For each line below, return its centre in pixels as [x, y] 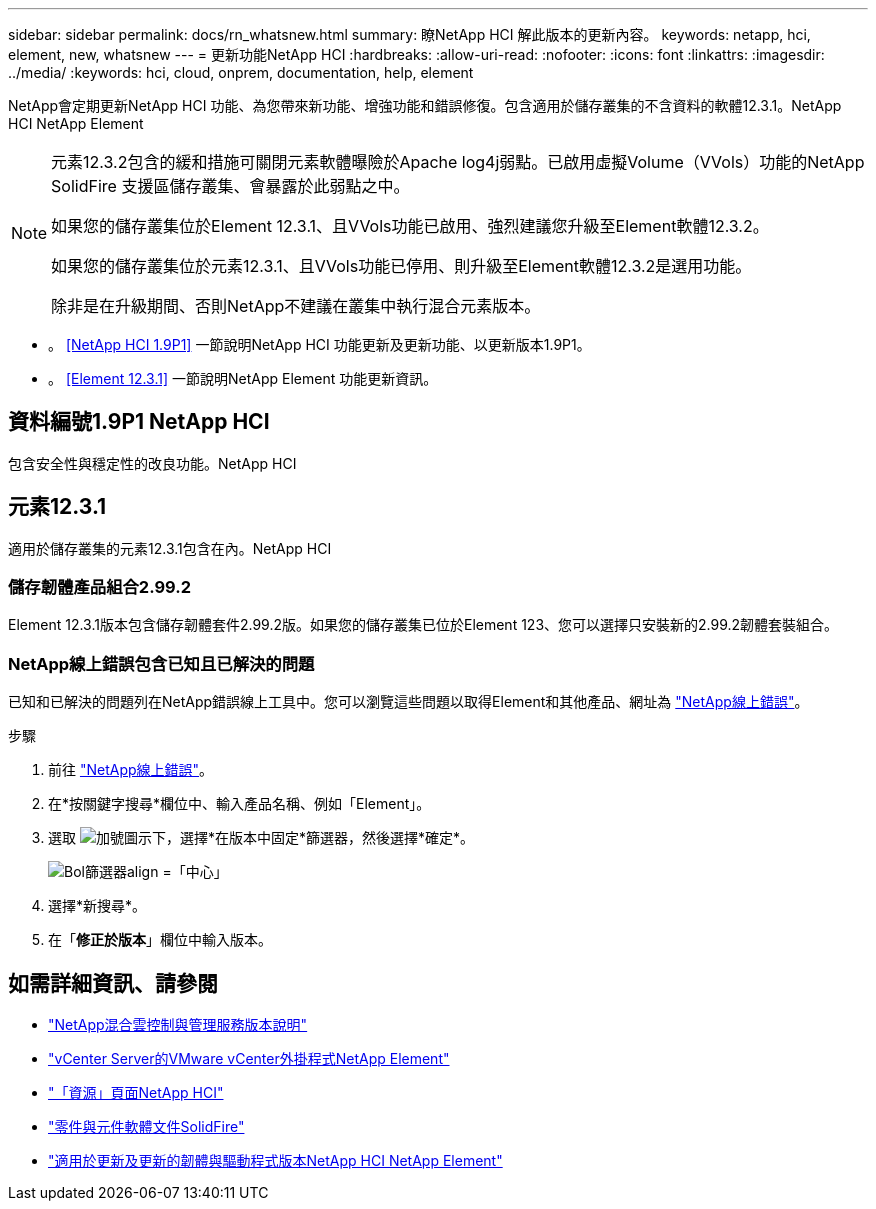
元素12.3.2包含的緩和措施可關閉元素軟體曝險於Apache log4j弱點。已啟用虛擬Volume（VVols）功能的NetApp [458, 162]
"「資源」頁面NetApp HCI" [136, 1093]
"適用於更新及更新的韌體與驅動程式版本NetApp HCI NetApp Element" [275, 1161]
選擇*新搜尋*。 [97, 906]
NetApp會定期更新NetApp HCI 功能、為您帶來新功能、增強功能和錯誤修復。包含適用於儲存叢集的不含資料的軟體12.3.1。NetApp [425, 105]
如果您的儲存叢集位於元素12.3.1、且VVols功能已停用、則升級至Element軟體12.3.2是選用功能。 [401, 266]
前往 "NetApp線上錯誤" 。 [131, 770]
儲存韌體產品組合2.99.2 [99, 587]
